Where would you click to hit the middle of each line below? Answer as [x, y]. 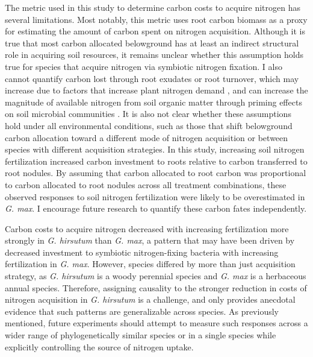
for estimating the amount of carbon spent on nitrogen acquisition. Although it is [155, 31]
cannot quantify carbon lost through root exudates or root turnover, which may [152, 78]
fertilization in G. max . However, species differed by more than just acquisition [150, 264]
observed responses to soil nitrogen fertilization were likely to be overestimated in [155, 196]
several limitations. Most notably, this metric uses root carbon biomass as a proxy [156, 19]
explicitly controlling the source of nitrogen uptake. [99, 346]
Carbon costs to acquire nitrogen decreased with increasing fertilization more [147, 228]
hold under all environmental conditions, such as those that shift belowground [149, 125]
